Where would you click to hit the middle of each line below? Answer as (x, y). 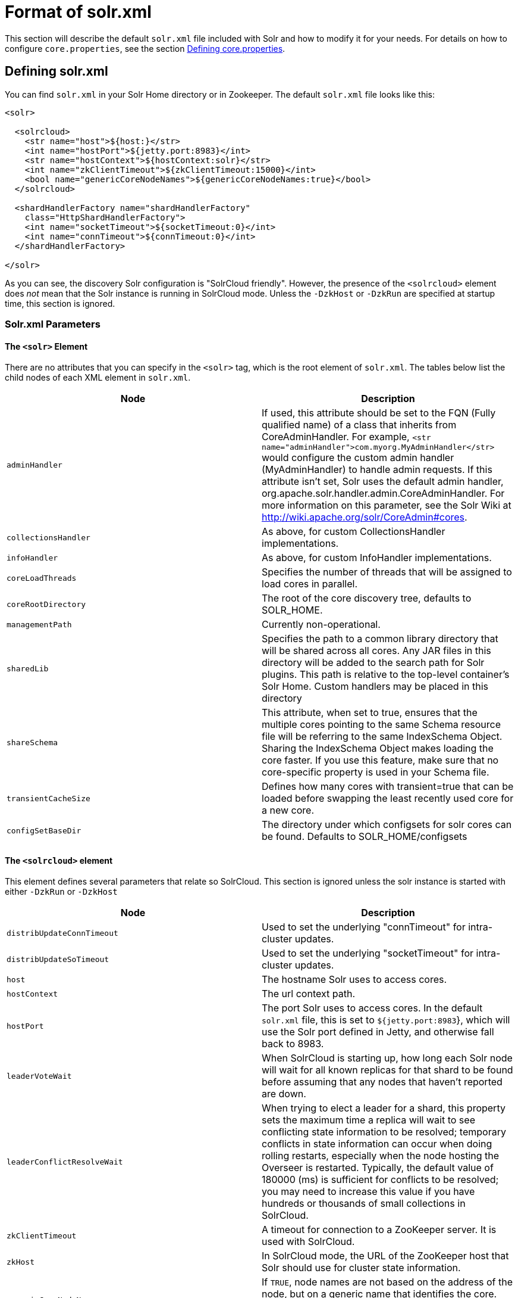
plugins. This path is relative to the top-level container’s (386, 675)
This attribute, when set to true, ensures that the (370, 713)
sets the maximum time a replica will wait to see (368, 1120)
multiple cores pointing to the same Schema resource (382, 725)
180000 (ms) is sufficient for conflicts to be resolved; (380, 1180)
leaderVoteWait (39, 1076)
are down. (284, 1094)
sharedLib (28, 668)
